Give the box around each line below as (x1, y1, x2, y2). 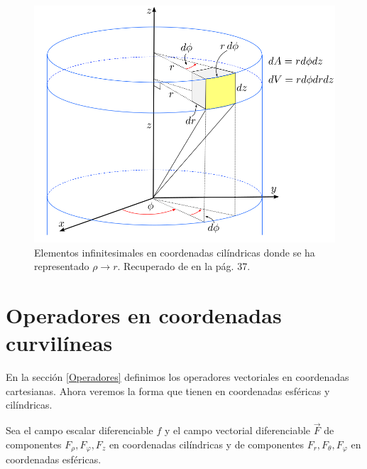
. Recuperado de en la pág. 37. (117, 259, 251, 274)
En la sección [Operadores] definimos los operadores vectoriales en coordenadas (6, 370, 349, 384)
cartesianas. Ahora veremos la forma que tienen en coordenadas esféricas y (6, 383, 330, 398)
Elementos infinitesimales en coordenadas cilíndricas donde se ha (34, 244, 315, 259)
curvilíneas (6, 328, 113, 357)
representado (34, 259, 89, 274)
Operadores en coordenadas (6, 301, 282, 330)
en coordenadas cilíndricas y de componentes (109, 436, 304, 451)
